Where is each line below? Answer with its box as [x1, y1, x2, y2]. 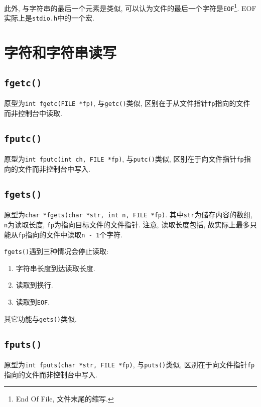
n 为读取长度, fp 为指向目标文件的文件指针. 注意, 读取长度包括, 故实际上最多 [4, 219, 250, 229]
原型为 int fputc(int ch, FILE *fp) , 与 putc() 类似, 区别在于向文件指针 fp [4, 154, 244, 164]
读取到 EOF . [16, 297, 50, 307]
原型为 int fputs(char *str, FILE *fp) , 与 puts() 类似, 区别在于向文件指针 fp [4, 359, 255, 370]
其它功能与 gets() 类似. [4, 313, 77, 324]
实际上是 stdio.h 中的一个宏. [4, 13, 95, 23]
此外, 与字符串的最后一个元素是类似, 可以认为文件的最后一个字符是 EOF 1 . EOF [4, 2, 256, 13]
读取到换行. [16, 280, 53, 290]
